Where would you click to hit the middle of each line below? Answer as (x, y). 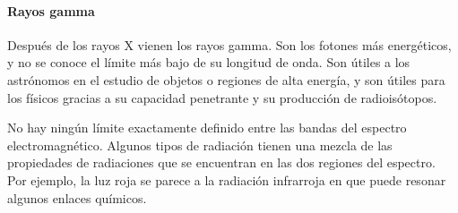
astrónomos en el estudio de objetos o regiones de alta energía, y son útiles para (226, 79)
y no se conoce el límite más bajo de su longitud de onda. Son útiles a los (209, 62)
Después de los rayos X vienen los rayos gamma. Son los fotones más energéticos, (229, 44)
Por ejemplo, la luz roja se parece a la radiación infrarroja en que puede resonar (227, 179)
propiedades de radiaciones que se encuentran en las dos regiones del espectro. (221, 162)
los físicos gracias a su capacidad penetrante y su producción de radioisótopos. (222, 97)
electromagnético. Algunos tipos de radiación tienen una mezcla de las (200, 145)
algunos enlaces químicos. (77, 197)
